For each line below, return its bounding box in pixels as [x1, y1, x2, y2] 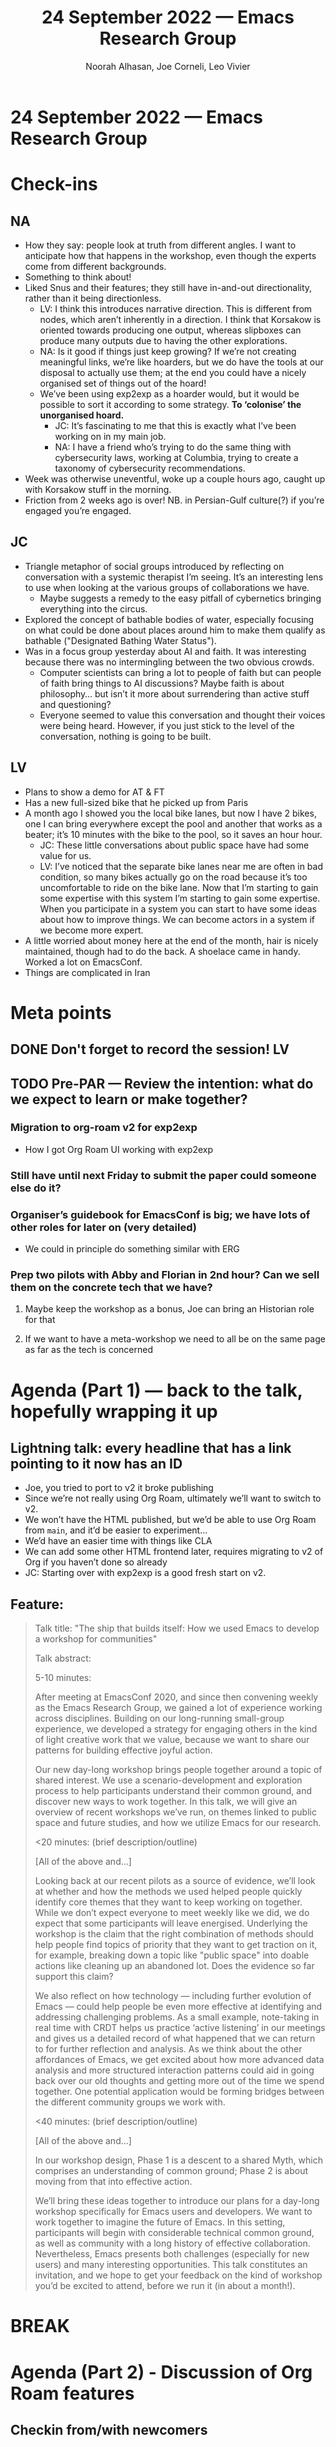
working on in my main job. [54, 430, 167, 442]
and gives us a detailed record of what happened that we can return [34, 2032, 316, 2045]
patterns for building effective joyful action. [34, 1744, 213, 1756]
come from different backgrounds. [24, 260, 167, 272]
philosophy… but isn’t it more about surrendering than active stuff [39, 687, 310, 700]
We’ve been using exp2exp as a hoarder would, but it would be [39, 387, 300, 400]
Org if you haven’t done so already [24, 1556, 168, 1568]
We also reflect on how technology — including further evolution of [34, 1990, 312, 2002]
